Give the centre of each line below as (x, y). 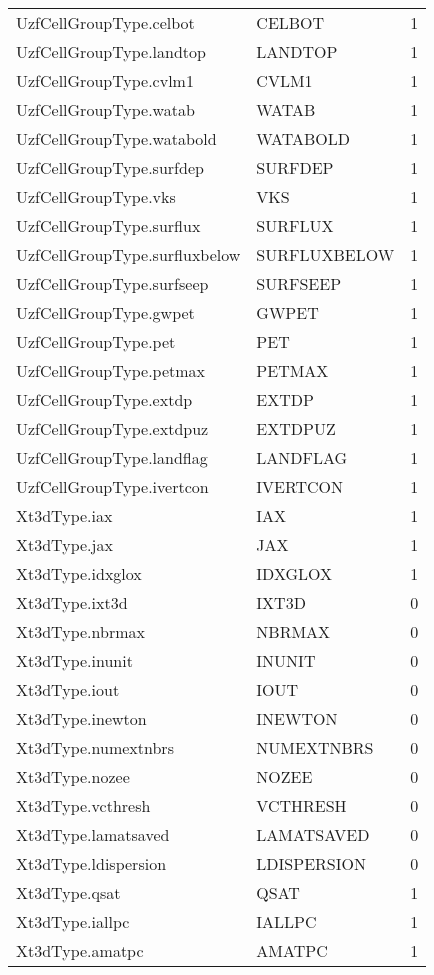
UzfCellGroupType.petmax (111, 370)
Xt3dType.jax (64, 544)
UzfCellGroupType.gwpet (105, 312)
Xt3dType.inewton (81, 718)
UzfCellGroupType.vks (96, 196)
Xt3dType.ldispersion (91, 863)
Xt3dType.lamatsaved (93, 834)
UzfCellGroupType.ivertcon (112, 486)
